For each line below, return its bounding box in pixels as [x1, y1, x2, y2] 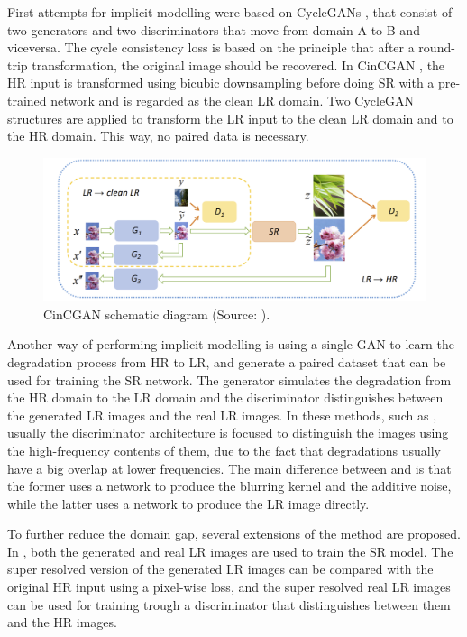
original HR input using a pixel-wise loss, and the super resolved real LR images [7, 577, 451, 596]
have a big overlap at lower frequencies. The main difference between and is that [7, 458, 452, 477]
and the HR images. [7, 613, 117, 632]
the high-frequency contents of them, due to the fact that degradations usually [7, 440, 441, 459]
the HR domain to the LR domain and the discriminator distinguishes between [7, 388, 444, 407]
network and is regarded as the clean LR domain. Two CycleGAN [50, 90, 415, 109]
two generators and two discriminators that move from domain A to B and [7, 20, 420, 39]
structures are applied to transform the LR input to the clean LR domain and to [7, 108, 453, 127]
